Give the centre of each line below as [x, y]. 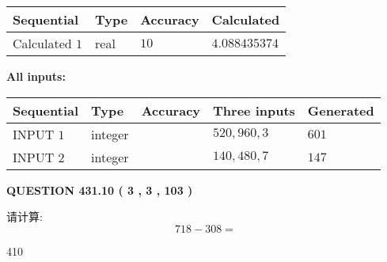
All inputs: [36, 76]
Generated [341, 110]
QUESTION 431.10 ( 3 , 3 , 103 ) [100, 190]
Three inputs [254, 110]
